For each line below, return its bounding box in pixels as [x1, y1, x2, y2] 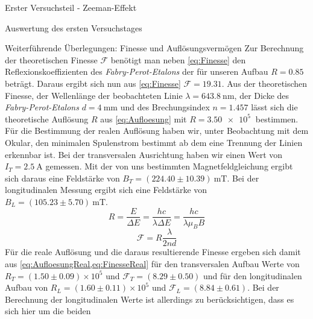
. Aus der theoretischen [221, 77, 308, 89]
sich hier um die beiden [5, 305, 91, 317]
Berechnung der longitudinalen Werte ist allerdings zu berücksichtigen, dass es [5, 292, 294, 305]
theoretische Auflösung [5, 112, 89, 125]
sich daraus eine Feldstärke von [5, 171, 120, 184]
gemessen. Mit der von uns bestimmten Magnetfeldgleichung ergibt [45, 160, 293, 172]
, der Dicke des [234, 89, 289, 101]
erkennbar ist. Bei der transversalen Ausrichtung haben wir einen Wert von [5, 148, 283, 160]
